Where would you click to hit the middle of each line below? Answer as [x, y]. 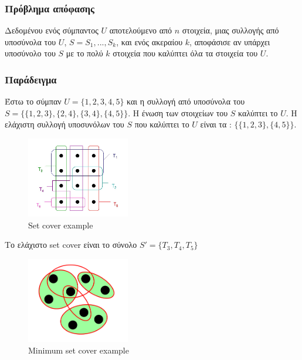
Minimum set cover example [79, 350]
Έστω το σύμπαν [33, 101]
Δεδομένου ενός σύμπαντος [52, 30]
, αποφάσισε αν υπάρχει [230, 41]
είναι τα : [216, 124]
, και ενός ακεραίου [150, 41]
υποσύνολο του [30, 53]
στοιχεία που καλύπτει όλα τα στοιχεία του [185, 53]
